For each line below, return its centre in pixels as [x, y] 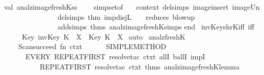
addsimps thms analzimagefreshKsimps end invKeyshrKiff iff [156, 27]
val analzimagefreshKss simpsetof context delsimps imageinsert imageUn [132, 7]
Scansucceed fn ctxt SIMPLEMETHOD [92, 46]
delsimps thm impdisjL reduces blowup [126, 16]
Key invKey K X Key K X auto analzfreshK [103, 36]
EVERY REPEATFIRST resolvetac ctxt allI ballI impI [115, 56]
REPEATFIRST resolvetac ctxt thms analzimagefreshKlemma [139, 66]
